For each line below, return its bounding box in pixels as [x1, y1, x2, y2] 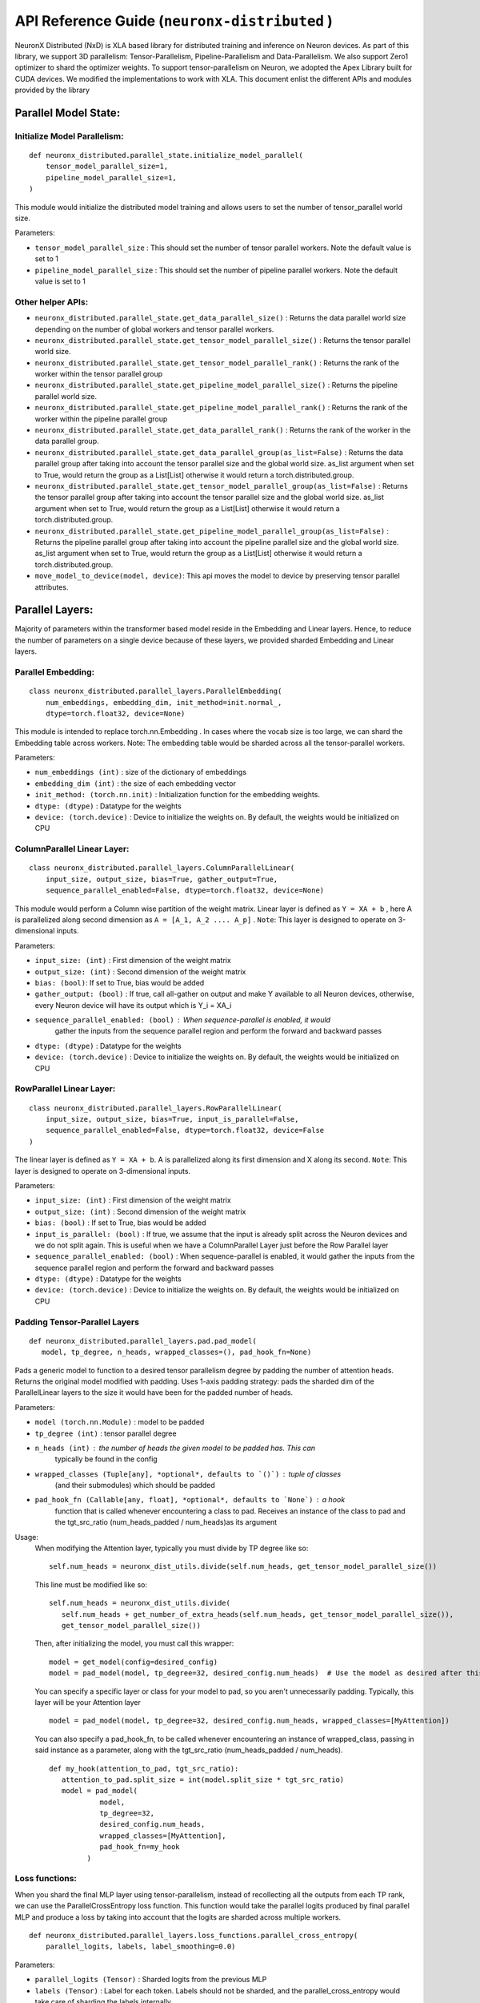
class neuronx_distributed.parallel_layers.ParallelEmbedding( [29, 687, 282, 696]
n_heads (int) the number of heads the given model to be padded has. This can [34, 1443, 316, 1453]
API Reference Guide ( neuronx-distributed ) [14, 12, 334, 30]
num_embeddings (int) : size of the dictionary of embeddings [34, 768, 247, 777]
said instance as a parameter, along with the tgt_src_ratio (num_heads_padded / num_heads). [34, 1745, 343, 1755]
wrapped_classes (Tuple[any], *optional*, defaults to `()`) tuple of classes [34, 1469, 342, 1478]
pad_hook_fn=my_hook [99, 1843, 180, 1852]
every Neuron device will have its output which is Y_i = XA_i [34, 1000, 232, 1010]
